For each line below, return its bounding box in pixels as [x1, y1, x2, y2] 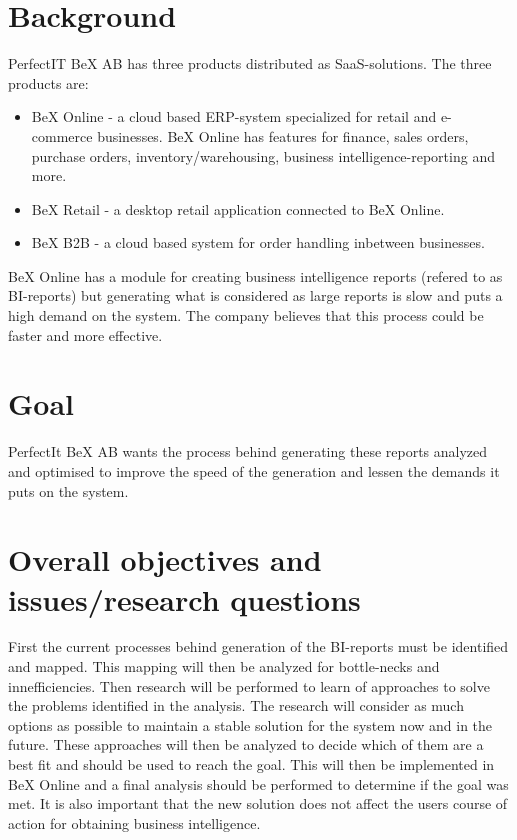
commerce [31, 125, 93, 146]
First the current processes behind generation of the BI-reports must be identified [8, 636, 509, 657]
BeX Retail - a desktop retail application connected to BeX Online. [31, 198, 445, 219]
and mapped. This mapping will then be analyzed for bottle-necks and [8, 656, 440, 677]
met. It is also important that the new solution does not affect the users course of [8, 793, 508, 814]
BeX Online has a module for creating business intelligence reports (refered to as [8, 265, 503, 286]
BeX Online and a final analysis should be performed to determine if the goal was [8, 773, 509, 794]
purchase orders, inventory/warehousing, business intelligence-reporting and [31, 145, 495, 166]
